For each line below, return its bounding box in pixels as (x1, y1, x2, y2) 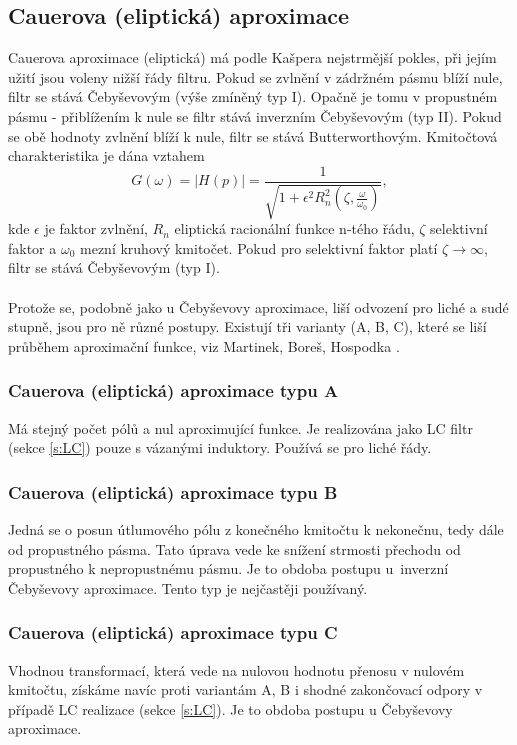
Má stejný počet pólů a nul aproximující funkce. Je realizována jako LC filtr (8, 417, 473, 438)
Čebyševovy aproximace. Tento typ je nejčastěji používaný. (8, 577, 368, 598)
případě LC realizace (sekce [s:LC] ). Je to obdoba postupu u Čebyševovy (8, 698, 453, 719)
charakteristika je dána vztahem (8, 145, 205, 166)
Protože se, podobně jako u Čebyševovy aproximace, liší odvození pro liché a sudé (8, 296, 509, 317)
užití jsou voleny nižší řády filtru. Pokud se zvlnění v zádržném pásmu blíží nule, (8, 66, 503, 87)
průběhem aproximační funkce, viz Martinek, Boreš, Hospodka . (8, 335, 400, 356)
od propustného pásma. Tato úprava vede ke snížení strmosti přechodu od (8, 538, 461, 559)
